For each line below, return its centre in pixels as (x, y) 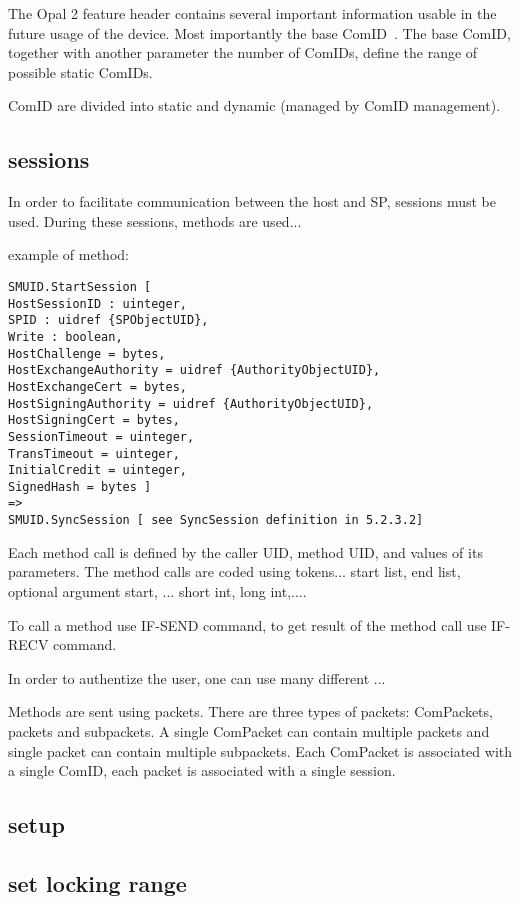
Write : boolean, (65, 336)
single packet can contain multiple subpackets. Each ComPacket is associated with (260, 750)
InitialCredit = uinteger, (97, 470)
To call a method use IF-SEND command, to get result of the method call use (247, 624)
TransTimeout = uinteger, (94, 453)
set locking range (97, 882)
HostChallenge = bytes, (87, 353)
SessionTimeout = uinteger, (101, 436)
